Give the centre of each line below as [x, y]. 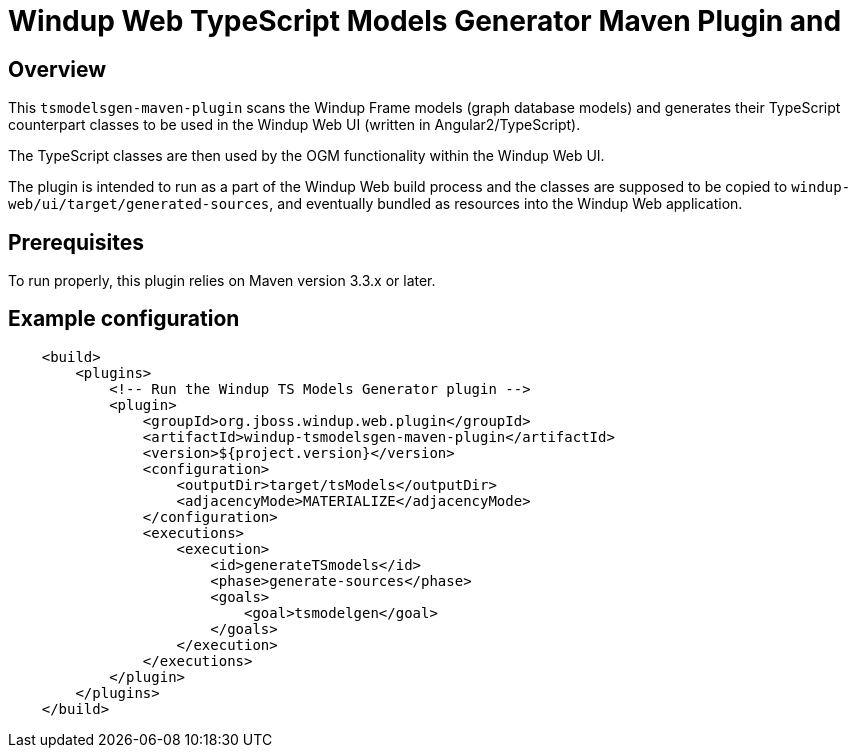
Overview [57, 69]
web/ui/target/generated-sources [139, 204]
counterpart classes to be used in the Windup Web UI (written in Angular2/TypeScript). [294, 125]
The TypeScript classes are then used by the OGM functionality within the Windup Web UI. [306, 156]
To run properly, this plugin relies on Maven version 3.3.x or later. [222, 281]
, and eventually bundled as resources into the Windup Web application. [506, 204]
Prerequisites [76, 242]
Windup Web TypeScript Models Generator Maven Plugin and [425, 21]
